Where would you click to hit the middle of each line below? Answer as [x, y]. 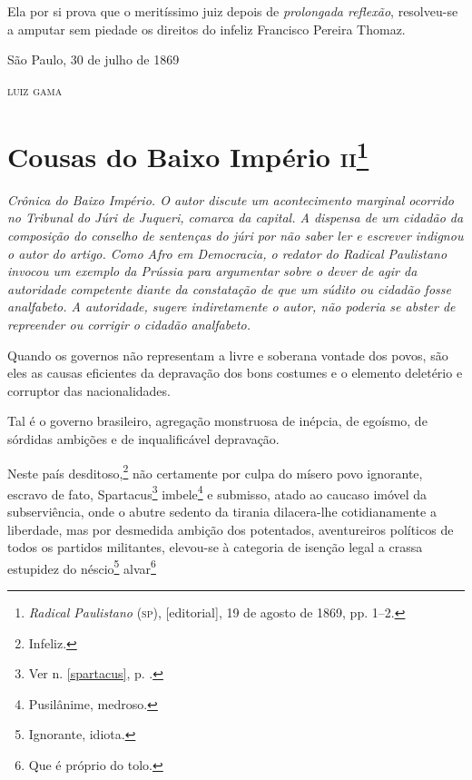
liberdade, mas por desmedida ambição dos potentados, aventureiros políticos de [231, 529]
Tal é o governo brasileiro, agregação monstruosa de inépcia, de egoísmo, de [217, 421]
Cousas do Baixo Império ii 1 [188, 154]
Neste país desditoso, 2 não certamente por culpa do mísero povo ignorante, [215, 471]
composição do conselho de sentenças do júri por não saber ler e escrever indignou [236, 236]
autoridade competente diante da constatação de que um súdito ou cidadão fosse [229, 288]
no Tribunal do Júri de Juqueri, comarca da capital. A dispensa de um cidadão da [236, 217]
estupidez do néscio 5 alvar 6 [82, 567]
